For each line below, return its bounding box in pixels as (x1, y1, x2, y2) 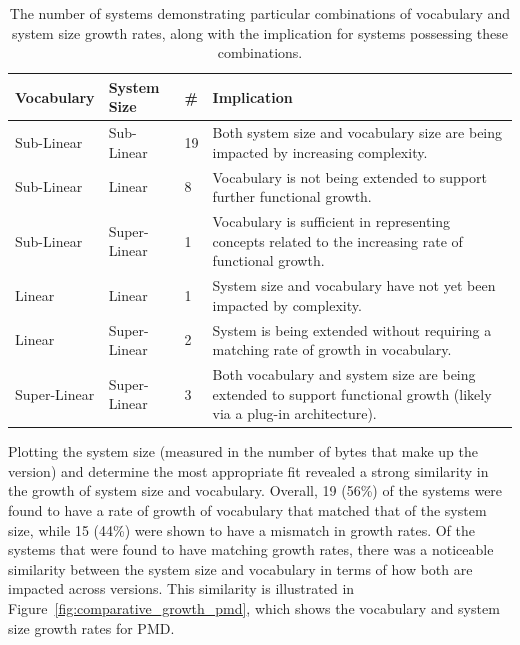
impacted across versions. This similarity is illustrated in (8, 578, 355, 599)
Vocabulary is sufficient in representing (212, 211, 451, 232)
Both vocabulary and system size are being (212, 364, 476, 384)
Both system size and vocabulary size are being (212, 122, 503, 143)
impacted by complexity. (212, 294, 362, 315)
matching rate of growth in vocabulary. (212, 339, 452, 360)
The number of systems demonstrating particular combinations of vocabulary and (9, 3, 511, 23)
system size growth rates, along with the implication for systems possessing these (11, 22, 509, 43)
